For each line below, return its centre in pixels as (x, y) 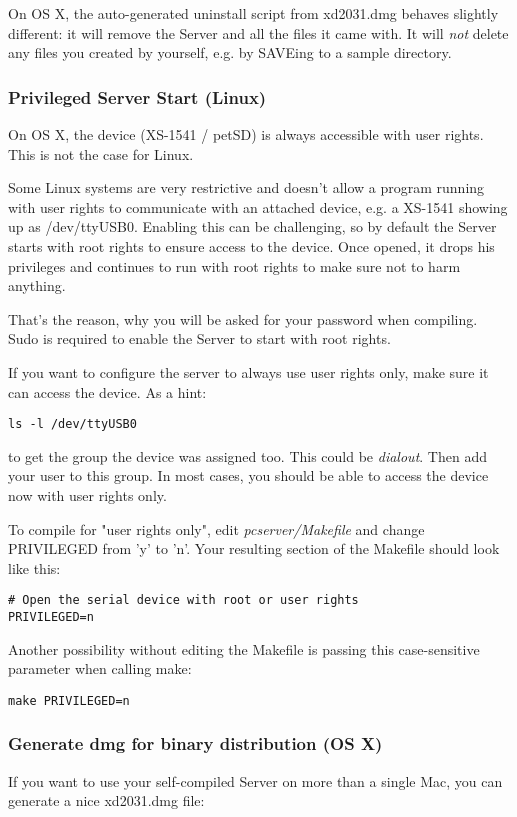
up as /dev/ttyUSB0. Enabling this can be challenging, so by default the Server (252, 226)
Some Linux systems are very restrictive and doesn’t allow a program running (246, 187)
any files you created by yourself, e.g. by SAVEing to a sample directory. (230, 52)
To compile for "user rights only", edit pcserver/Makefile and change (216, 528)
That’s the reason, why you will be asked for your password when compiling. (243, 318)
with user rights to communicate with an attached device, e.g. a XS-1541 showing (258, 206)
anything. (37, 285)
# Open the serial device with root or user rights (183, 600)
